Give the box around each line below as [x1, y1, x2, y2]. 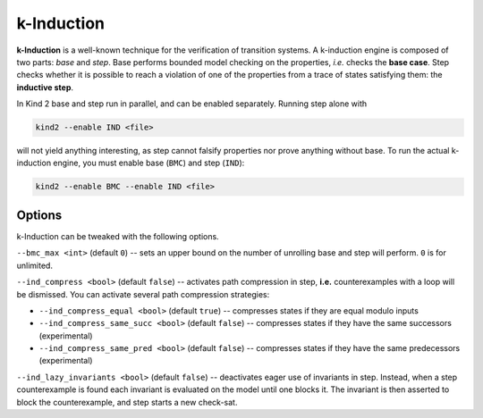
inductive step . [16, 81, 74, 93]
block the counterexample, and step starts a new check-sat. [16, 397, 238, 407]
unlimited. [16, 260, 54, 271]
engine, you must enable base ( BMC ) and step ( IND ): [53, 157, 245, 169]
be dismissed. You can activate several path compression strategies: [16, 288, 270, 299]
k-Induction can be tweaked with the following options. [16, 230, 219, 241]
